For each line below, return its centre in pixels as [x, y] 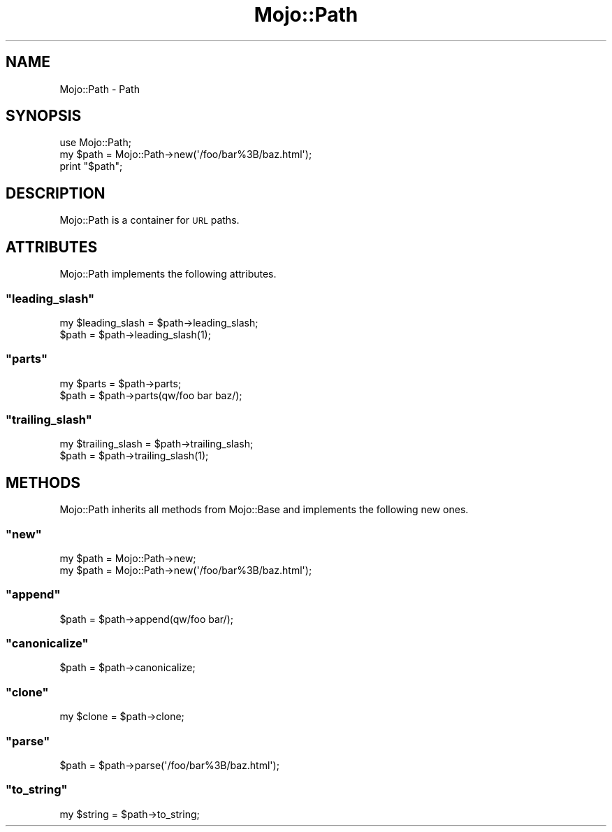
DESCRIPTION [56, 193]
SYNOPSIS [44, 116]
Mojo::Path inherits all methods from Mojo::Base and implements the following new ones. [264, 510]
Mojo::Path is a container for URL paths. [150, 220]
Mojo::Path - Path [100, 89]
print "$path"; [91, 166]
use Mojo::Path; [95, 143]
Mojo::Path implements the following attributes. [168, 274]
